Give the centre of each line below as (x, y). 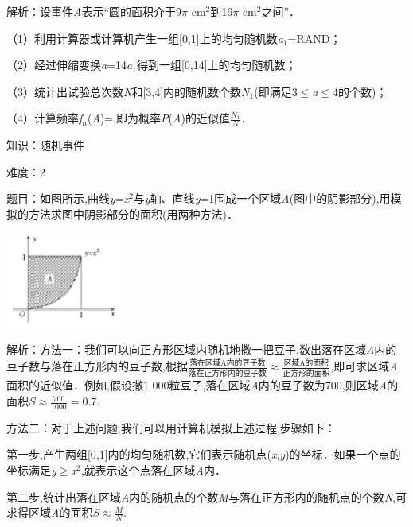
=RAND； (314, 38)
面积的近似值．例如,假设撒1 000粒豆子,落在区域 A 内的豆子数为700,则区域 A (197, 385)
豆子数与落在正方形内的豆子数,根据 (97, 366)
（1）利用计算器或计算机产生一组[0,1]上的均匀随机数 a (145, 38)
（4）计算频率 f (45, 118)
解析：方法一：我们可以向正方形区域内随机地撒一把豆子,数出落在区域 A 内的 (202, 349)
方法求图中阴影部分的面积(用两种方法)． (133, 213)
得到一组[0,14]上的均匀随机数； (216, 65)
